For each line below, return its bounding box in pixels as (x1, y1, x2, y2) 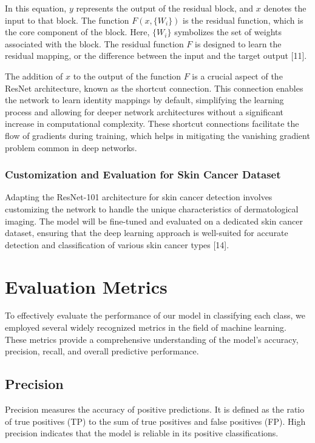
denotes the (263, 2, 307, 14)
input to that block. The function (5, 13, 129, 26)
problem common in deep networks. (5, 141, 137, 154)
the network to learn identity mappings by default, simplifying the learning (5, 93, 284, 106)
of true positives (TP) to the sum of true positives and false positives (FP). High (5, 414, 306, 427)
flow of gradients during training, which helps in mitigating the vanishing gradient (5, 129, 310, 141)
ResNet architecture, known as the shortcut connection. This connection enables (5, 81, 303, 94)
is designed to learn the (195, 37, 282, 50)
